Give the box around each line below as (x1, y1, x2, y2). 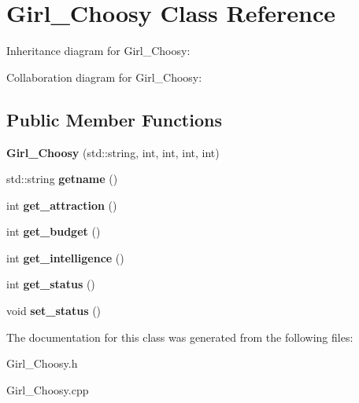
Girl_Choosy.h (6, 355, 78, 372)
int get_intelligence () (6, 249, 124, 266)
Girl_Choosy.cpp (6, 381, 89, 398)
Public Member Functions (6, 107, 222, 131)
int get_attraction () (6, 196, 117, 213)
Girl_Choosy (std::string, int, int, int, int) (6, 144, 220, 160)
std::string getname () (6, 170, 118, 187)
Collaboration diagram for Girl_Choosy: (6, 68, 202, 85)
